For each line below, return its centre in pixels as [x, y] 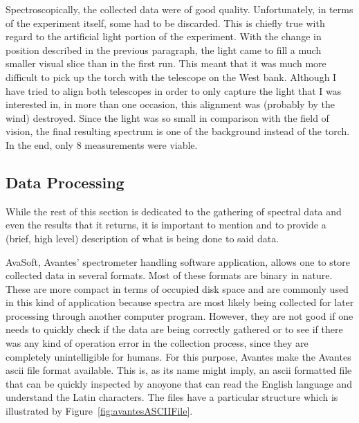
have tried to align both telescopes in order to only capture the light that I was [174, 90]
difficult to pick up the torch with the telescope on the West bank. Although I [171, 76]
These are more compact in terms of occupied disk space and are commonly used [177, 288]
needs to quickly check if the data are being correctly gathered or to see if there [174, 329]
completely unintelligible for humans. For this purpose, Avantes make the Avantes [178, 356]
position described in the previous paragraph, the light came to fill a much [164, 49]
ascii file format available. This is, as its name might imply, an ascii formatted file [179, 370]
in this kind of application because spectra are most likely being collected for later [180, 302]
